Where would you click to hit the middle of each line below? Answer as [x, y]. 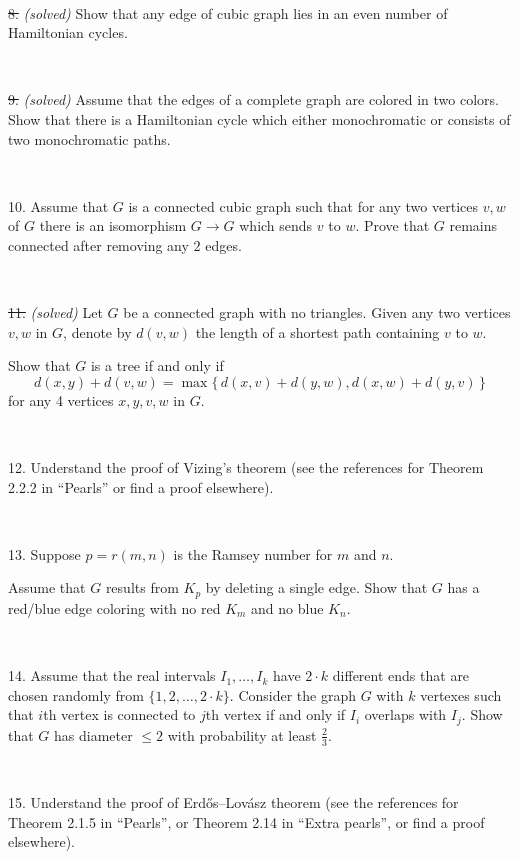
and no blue [287, 607]
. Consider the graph [292, 694]
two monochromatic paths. [89, 138]
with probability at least [242, 734]
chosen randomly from [76, 694]
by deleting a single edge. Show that [316, 587]
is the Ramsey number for [253, 553]
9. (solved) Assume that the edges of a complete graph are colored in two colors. [254, 99]
